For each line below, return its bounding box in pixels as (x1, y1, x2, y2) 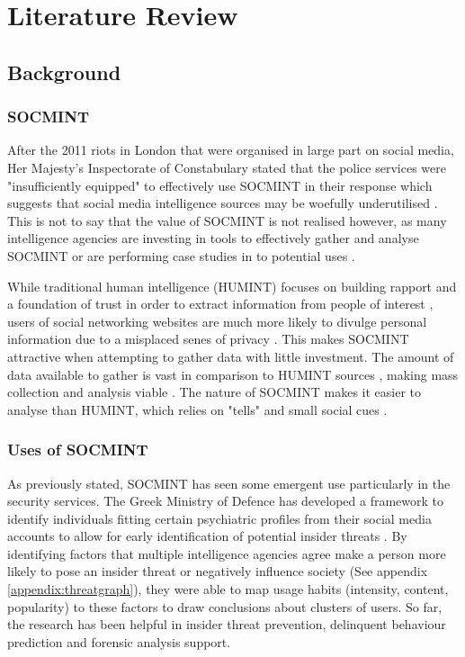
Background (7, 58, 121, 85)
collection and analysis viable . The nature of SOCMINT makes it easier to (7, 382, 422, 401)
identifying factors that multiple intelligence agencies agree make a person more (7, 544, 446, 562)
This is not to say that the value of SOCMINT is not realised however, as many (7, 211, 447, 229)
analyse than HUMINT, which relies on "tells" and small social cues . (7, 400, 388, 418)
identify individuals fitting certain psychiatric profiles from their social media (7, 508, 432, 527)
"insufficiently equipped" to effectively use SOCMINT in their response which (7, 175, 433, 194)
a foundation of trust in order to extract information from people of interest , (7, 294, 434, 313)
